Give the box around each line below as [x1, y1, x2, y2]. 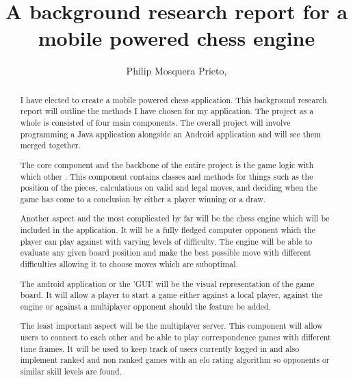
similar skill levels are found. [20, 366, 122, 377]
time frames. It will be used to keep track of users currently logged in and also [20, 342, 300, 354]
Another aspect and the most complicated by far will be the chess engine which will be [20, 213, 330, 224]
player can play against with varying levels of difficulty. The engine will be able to [20, 235, 313, 247]
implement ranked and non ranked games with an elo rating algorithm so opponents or [20, 354, 330, 366]
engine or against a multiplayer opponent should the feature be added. [20, 300, 272, 312]
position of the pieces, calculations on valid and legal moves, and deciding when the [20, 182, 318, 193]
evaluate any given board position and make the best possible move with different [20, 247, 311, 258]
